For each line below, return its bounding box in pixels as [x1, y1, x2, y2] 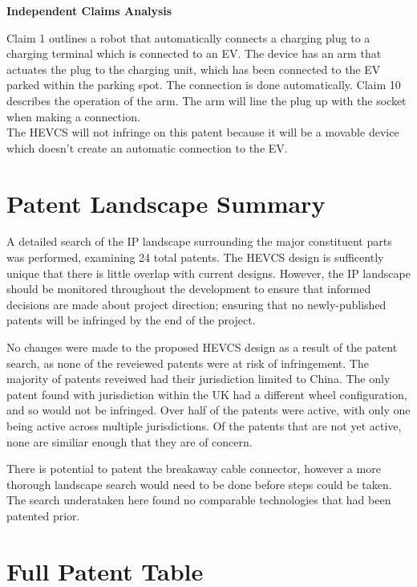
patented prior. [6, 507, 80, 524]
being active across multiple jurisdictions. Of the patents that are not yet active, [6, 418, 402, 434]
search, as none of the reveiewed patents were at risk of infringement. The [6, 354, 369, 371]
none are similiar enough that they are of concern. [6, 433, 253, 450]
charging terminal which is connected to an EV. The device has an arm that [6, 45, 382, 62]
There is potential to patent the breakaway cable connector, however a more [6, 460, 381, 477]
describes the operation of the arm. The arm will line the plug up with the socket [6, 92, 407, 108]
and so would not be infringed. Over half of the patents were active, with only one [6, 402, 411, 418]
